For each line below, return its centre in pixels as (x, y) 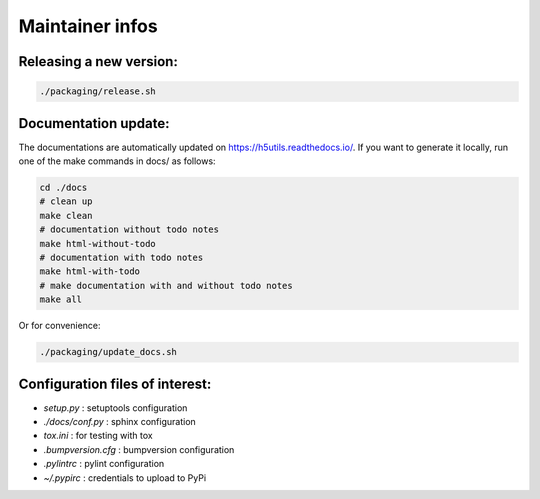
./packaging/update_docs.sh (108, 352)
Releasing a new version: (98, 61)
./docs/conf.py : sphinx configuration (120, 422)
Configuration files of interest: (115, 383)
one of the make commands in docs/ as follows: (117, 161)
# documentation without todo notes (129, 229)
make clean (66, 215)
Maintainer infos (88, 26)
